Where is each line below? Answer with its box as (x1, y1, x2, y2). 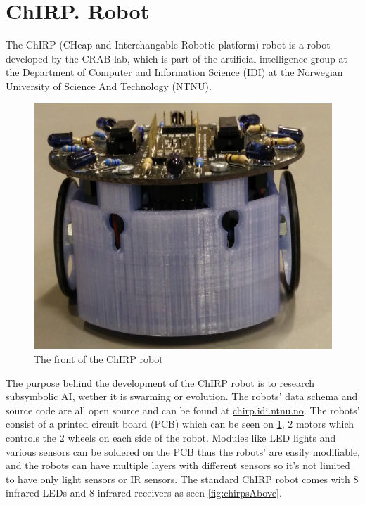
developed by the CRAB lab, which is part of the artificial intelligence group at (6, 51, 347, 65)
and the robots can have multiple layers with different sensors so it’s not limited (6, 458, 350, 473)
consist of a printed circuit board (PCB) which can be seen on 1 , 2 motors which (6, 416, 354, 431)
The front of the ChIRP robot (34, 351, 163, 366)
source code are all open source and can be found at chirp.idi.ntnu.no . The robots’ (6, 402, 360, 417)
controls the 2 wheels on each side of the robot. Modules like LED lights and (6, 430, 336, 445)
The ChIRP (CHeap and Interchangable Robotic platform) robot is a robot (6, 37, 331, 52)
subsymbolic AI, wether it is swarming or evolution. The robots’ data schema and (6, 389, 358, 404)
